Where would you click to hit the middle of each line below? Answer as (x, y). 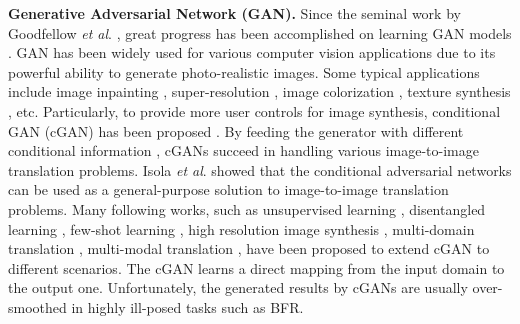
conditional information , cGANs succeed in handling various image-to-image (243, 150)
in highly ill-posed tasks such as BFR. (187, 306)
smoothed (37, 306)
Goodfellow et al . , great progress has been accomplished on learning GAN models (260, 32)
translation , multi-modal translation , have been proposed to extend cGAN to (249, 248)
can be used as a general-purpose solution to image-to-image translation (228, 189)
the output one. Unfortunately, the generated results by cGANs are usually (238, 287)
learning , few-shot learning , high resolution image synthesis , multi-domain (241, 228)
